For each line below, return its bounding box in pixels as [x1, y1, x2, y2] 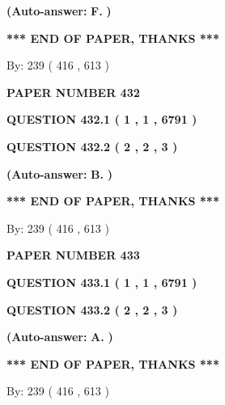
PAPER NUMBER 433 [6, 247, 140, 264]
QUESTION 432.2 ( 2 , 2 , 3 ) [6, 137, 178, 154]
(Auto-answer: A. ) [6, 328, 113, 345]
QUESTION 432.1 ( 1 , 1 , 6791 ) [6, 111, 197, 128]
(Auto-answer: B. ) [6, 165, 112, 182]
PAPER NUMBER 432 [6, 83, 140, 100]
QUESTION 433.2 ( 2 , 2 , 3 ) [6, 301, 178, 318]
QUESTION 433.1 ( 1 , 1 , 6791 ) [6, 273, 197, 290]
